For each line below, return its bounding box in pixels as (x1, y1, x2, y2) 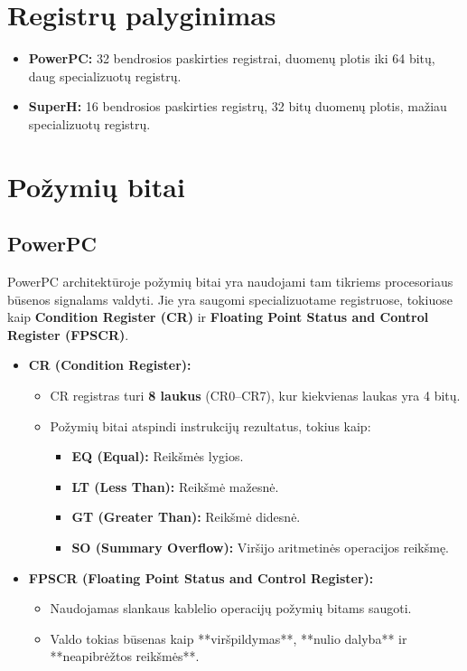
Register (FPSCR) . (7, 325, 129, 344)
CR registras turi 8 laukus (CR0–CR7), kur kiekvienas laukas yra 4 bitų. (50, 386, 461, 405)
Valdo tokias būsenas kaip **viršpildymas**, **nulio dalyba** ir (50, 628, 407, 647)
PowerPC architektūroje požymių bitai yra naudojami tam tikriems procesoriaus (7, 272, 453, 291)
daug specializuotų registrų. (28, 66, 182, 85)
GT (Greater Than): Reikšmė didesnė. (71, 507, 301, 526)
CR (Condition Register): (28, 355, 191, 374)
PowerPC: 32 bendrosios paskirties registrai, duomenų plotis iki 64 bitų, (28, 49, 435, 68)
